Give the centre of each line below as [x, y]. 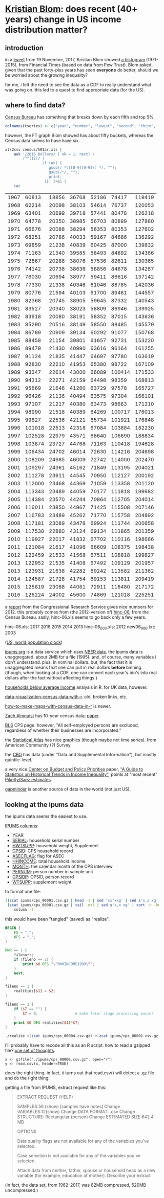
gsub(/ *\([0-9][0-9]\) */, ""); [83, 168]
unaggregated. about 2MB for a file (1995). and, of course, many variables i [81, 657]
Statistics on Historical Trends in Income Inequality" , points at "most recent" [81, 774]
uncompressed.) [21, 1190]
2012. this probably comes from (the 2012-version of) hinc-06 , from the [77, 612]
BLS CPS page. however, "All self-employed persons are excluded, [72, 725]
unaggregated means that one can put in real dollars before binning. [74, 667]
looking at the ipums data [44, 804]
